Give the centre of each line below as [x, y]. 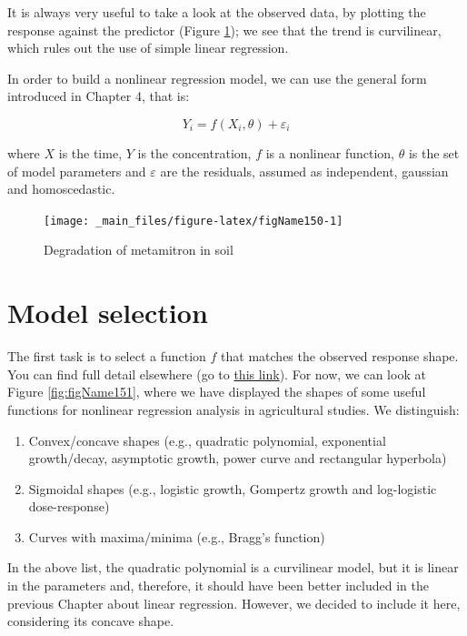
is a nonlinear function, [330, 152]
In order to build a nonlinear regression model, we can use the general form [217, 78]
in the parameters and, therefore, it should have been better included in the [218, 586]
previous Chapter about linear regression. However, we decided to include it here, [234, 603]
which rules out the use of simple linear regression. [148, 48]
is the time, [90, 152]
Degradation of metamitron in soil [139, 250]
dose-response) [69, 506]
